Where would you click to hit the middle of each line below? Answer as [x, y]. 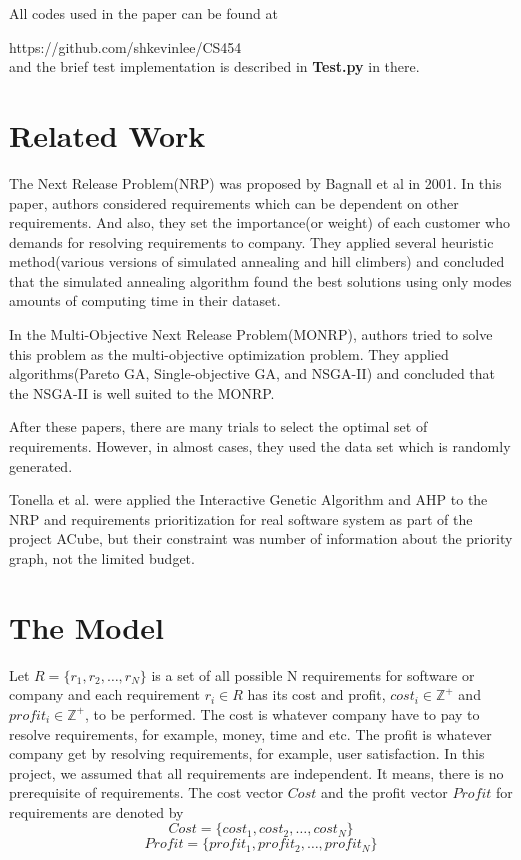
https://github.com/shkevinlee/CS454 [125, 46]
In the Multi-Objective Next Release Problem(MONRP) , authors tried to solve [251, 334]
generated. [41, 465]
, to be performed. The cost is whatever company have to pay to [282, 713]
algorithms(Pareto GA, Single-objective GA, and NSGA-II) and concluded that [252, 373]
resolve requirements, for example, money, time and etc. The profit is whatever [250, 733]
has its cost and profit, [316, 694]
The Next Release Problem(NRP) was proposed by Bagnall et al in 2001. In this [255, 182]
